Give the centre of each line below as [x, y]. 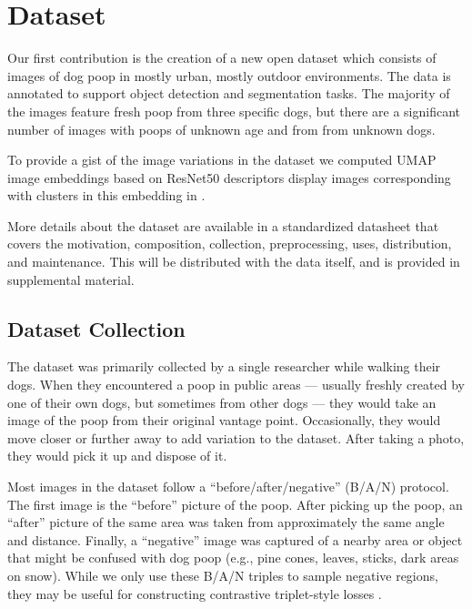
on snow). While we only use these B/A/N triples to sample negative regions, [223, 575]
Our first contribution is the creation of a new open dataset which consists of [222, 58]
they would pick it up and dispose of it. [117, 456]
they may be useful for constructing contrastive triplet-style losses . [195, 593]
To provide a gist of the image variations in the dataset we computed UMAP [222, 160]
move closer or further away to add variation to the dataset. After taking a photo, [236, 437]
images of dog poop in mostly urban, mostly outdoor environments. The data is [229, 75]
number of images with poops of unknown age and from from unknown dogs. [221, 129]
